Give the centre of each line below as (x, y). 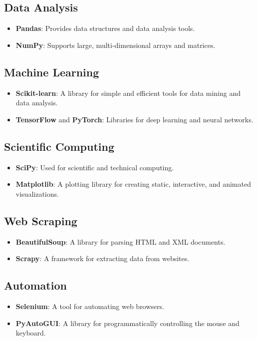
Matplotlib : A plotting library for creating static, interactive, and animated (133, 184)
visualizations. (37, 193)
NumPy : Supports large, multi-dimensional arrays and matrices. (116, 45)
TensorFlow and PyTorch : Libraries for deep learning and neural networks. (134, 119)
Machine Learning (52, 72)
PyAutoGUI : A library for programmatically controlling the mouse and (128, 323)
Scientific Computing (59, 146)
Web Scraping (41, 220)
